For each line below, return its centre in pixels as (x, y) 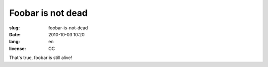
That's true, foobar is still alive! (41, 58)
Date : (15, 34)
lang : (15, 42)
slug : (14, 28)
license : (18, 48)
